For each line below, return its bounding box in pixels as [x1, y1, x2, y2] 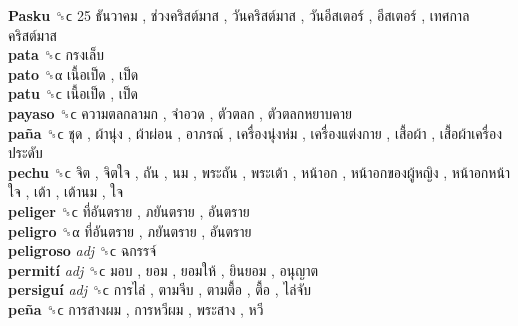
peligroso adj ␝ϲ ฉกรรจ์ [8, 240, 156, 261]
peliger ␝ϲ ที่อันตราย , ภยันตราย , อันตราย [8, 200, 250, 221]
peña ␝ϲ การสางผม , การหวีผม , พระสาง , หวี [8, 298, 264, 319]
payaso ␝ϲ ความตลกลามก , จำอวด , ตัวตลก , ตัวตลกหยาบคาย [8, 102, 352, 123]
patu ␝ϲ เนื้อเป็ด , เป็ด [8, 83, 138, 104]
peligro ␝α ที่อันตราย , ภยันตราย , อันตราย [8, 220, 252, 241]
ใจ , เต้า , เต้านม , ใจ [8, 181, 124, 202]
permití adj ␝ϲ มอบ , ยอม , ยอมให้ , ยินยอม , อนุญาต [8, 259, 319, 280]
